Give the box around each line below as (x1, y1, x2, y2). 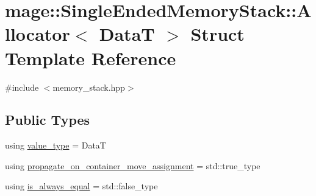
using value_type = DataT (5, 139, 106, 152)
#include (5, 80, 39, 93)
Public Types (5, 110, 90, 129)
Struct (190, 21, 245, 46)
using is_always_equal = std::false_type (5, 180, 158, 192)
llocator (5, 21, 70, 46)
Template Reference (5, 45, 176, 70)
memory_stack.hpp (52, 80, 125, 93)
